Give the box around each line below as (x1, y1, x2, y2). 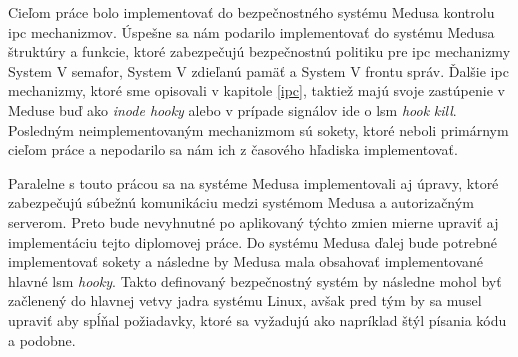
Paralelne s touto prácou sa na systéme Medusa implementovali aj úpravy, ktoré (8, 172, 499, 193)
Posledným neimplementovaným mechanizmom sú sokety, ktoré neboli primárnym (8, 119, 509, 140)
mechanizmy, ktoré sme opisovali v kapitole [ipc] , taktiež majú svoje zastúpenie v (8, 80, 505, 101)
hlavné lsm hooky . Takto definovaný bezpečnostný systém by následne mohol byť (8, 270, 502, 291)
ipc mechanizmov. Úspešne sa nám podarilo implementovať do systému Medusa (8, 21, 495, 42)
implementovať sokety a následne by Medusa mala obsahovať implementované (8, 251, 484, 272)
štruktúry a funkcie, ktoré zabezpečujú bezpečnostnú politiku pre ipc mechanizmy (8, 41, 511, 62)
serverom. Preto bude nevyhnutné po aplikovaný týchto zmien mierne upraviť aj (8, 211, 499, 232)
